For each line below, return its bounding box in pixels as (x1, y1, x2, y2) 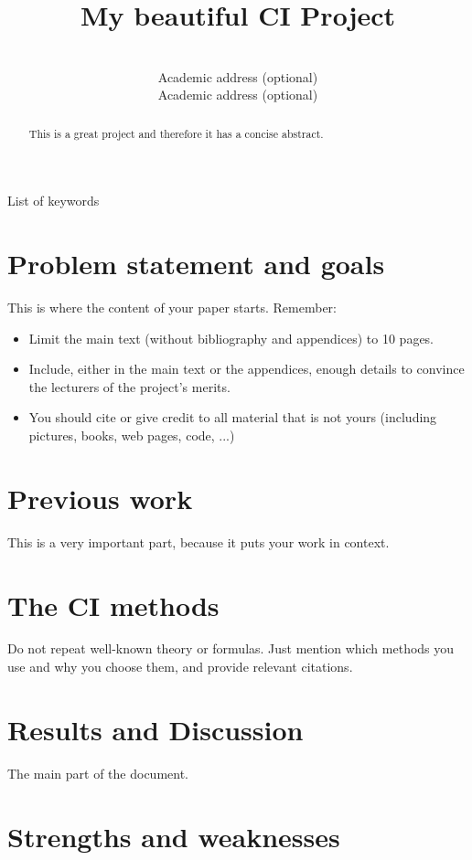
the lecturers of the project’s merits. (28, 377, 231, 396)
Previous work (7, 479, 193, 516)
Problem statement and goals (7, 245, 385, 282)
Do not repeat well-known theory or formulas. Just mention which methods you (7, 639, 455, 658)
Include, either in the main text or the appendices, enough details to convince (28, 359, 465, 378)
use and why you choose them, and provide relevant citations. (7, 657, 353, 676)
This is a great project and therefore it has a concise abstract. (28, 125, 324, 141)
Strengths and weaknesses (7, 817, 340, 855)
